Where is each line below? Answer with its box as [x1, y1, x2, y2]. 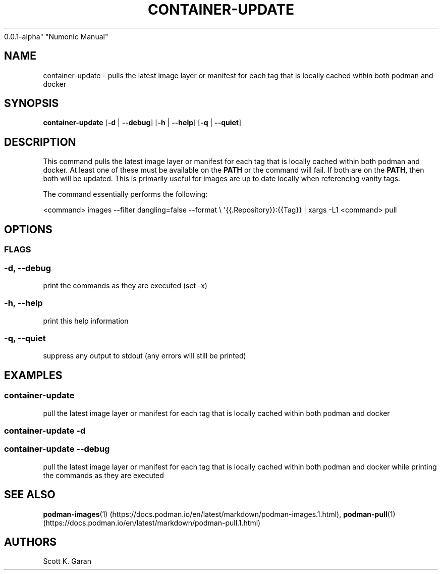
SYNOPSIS [4, 97, 59, 110]
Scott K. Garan [43, 557, 91, 566]
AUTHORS [4, 535, 57, 548]
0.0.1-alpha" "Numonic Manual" [4, 32, 108, 41]
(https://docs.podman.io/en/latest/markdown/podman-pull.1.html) [43, 518, 261, 527]
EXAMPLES [4, 369, 63, 382]
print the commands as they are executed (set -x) [43, 281, 207, 290]
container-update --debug [4, 444, 110, 454]
